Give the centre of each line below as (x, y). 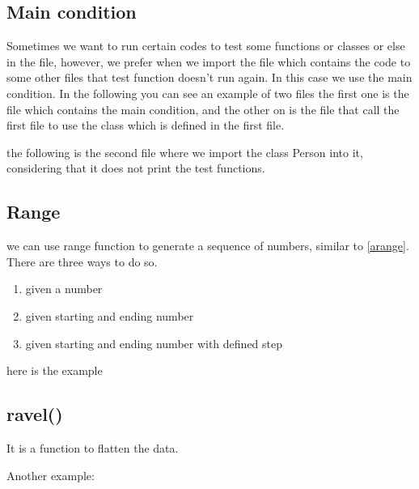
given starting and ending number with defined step (154, 343)
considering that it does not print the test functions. (136, 168)
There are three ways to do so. (82, 261)
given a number (64, 289)
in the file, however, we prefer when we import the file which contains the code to (209, 61)
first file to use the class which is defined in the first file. (146, 125)
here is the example (55, 370)
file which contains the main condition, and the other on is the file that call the (203, 109)
